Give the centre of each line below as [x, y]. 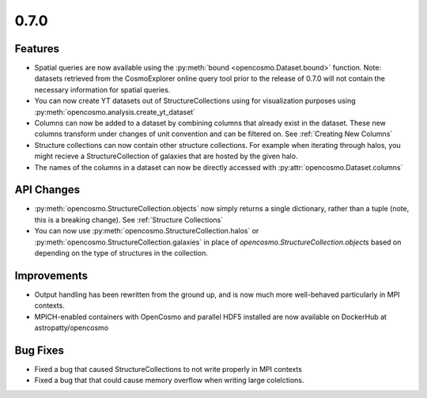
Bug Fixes [40, 350]
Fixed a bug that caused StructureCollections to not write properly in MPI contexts [168, 370]
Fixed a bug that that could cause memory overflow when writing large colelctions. [169, 381]
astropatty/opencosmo [72, 328]
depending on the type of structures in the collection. [121, 253]
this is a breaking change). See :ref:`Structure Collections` [129, 220]
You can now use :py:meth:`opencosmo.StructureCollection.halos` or [147, 231]
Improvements [51, 276]
